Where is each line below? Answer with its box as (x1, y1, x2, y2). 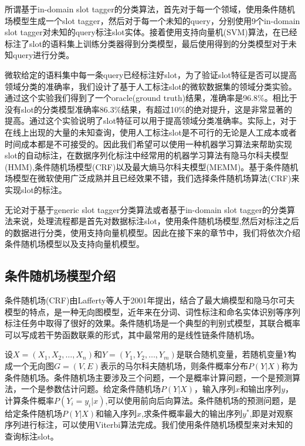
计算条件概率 (5, 394, 54, 406)
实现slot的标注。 (5, 183, 67, 195)
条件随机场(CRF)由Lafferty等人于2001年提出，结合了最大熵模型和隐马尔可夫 (5, 294, 295, 306)
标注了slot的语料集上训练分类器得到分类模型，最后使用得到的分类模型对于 (5, 37, 289, 49)
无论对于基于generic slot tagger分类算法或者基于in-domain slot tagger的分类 (5, 203, 287, 215)
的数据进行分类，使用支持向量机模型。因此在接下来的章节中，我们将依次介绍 (5, 226, 300, 238)
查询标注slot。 (5, 430, 59, 442)
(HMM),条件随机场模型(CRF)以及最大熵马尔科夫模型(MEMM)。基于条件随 (5, 160, 290, 173)
